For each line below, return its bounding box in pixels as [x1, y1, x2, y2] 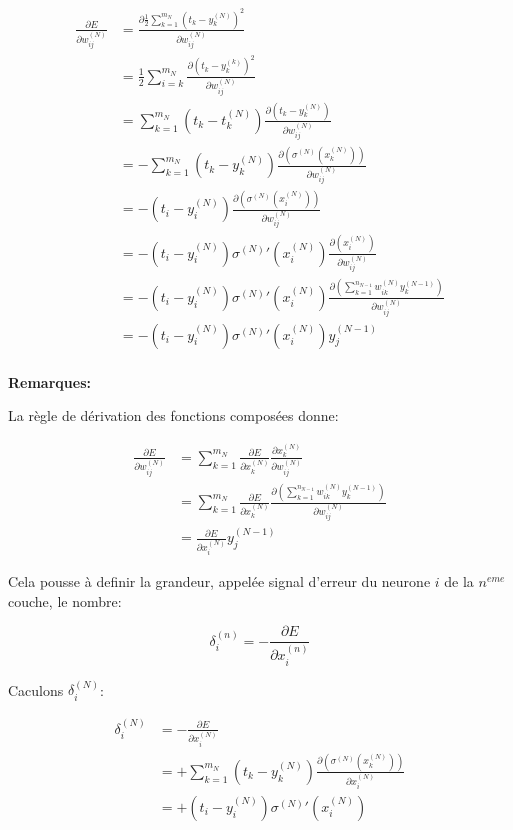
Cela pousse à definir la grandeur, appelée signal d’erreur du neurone [8, 571, 431, 592]
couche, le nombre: [8, 590, 122, 611]
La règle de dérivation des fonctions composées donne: [8, 405, 339, 426]
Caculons [8, 679, 64, 700]
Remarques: [8, 371, 91, 392]
